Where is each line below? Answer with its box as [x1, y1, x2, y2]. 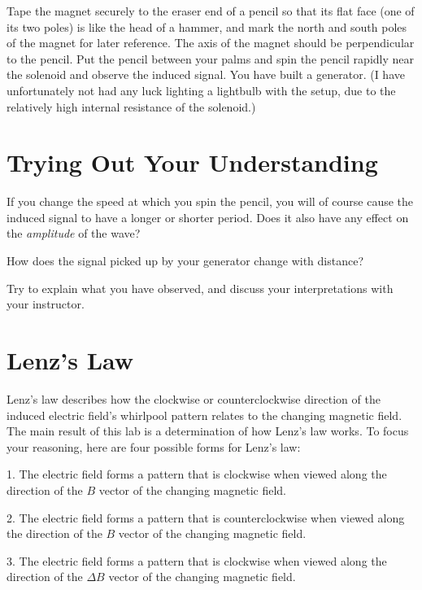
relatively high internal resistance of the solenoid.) [7, 98, 256, 115]
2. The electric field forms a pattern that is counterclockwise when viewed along [7, 509, 405, 526]
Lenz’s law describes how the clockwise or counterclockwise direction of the [7, 390, 381, 407]
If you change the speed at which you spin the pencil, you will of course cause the [7, 193, 414, 210]
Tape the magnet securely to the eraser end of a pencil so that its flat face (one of [7, 2, 415, 19]
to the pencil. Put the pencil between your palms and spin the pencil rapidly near [7, 50, 415, 67]
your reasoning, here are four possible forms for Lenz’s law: [7, 438, 301, 455]
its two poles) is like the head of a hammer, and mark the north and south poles [7, 18, 407, 35]
